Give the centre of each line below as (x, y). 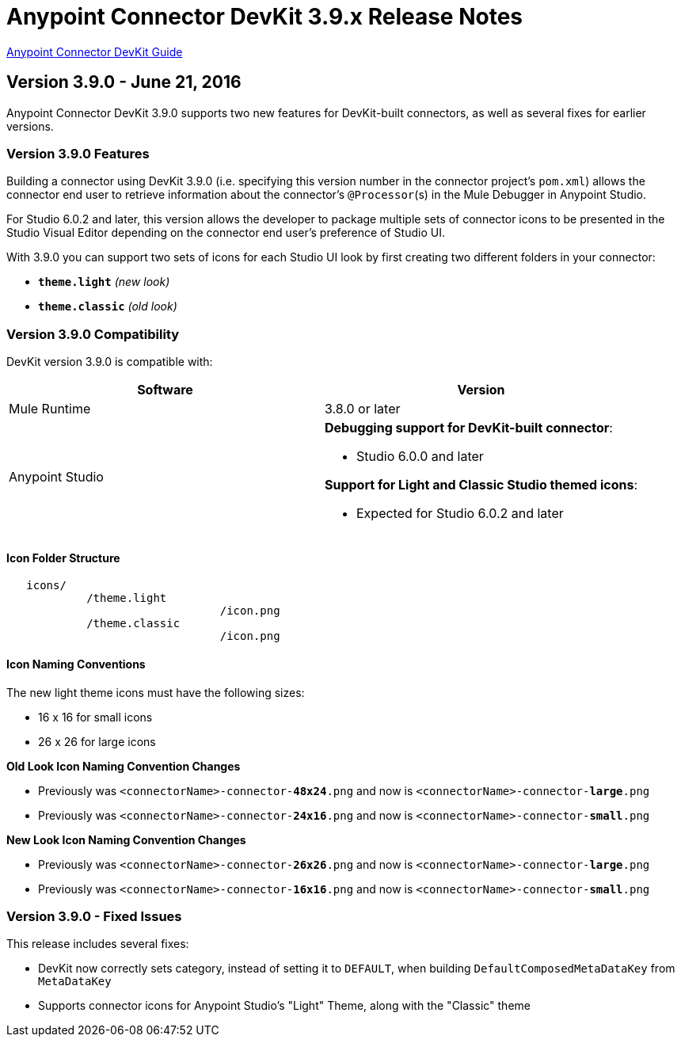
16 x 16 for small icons (95, 717)
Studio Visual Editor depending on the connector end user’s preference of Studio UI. (226, 233)
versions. (30, 126)
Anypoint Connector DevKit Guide (95, 51)
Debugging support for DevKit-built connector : (469, 428)
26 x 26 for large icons (97, 741)
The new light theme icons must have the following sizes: (156, 692)
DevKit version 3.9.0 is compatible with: (110, 362)
